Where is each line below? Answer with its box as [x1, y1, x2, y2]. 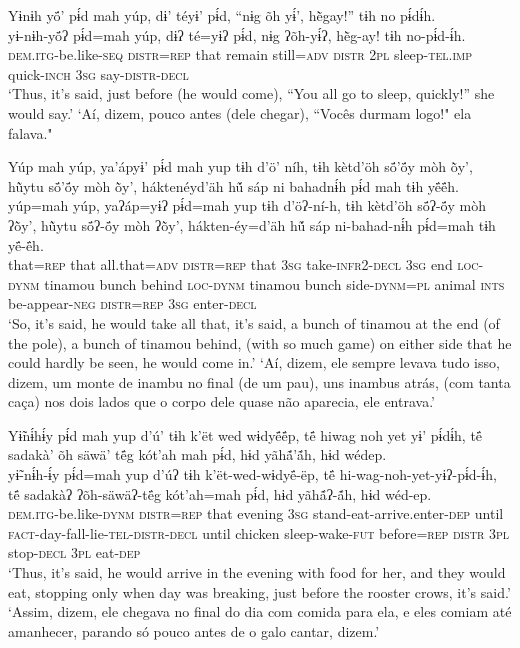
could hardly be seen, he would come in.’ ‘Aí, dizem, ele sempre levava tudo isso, [8, 352, 500, 373]
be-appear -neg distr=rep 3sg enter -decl [8, 293, 257, 314]
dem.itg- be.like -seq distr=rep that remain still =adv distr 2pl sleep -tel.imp [8, 44, 473, 65]
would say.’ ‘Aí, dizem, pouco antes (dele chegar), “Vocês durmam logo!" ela [8, 102, 472, 123]
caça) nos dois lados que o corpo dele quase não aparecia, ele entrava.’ [8, 391, 435, 412]
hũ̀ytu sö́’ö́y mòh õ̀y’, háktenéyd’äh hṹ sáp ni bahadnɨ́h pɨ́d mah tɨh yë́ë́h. [8, 175, 459, 196]
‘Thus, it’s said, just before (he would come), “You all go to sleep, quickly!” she [8, 83, 495, 104]
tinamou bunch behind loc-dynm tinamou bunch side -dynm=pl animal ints [44, 273, 505, 294]
